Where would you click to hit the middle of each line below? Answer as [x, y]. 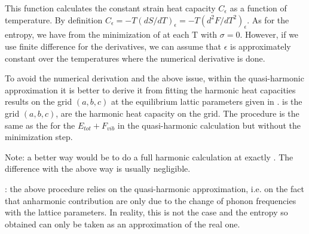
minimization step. [39, 137]
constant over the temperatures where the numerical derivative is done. [135, 58]
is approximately [261, 46]
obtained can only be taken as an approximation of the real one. [123, 224]
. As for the [268, 19]
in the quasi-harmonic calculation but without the [209, 125]
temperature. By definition [54, 19]
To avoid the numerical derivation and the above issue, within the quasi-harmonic [154, 78]
